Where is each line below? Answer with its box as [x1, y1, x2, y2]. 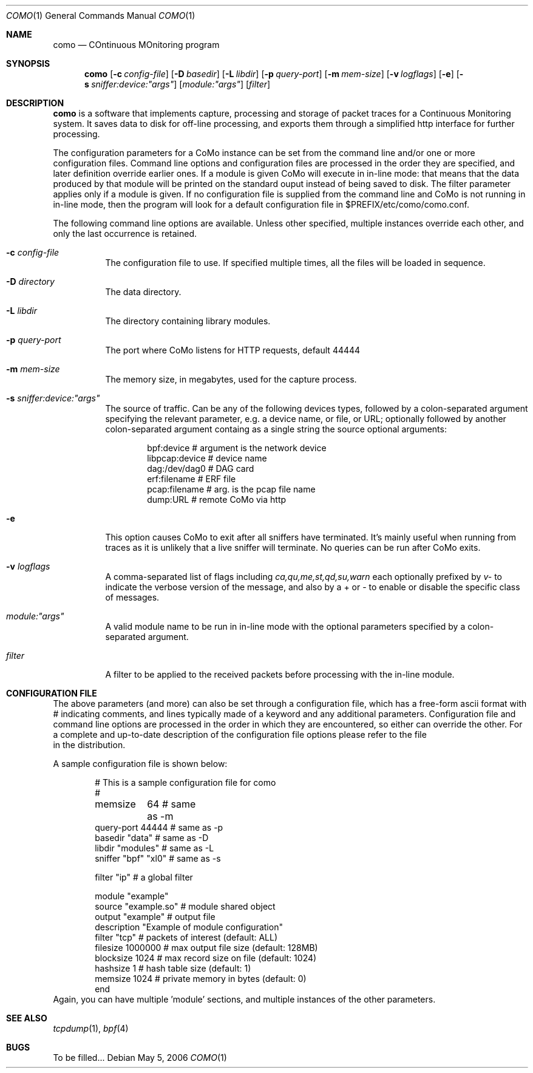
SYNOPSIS [6, 58, 50, 69]
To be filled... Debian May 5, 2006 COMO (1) [53, 1052, 227, 1063]
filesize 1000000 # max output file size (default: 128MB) [95, 942, 318, 953]
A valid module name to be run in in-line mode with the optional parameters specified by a [105, 621, 466, 632]
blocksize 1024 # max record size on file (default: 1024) [95, 953, 317, 963]
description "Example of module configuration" [95, 922, 283, 932]
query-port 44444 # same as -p [95, 822, 223, 833]
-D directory [6, 276, 55, 287]
